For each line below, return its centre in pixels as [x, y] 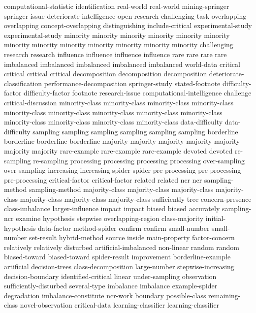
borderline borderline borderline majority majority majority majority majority [122, 141]
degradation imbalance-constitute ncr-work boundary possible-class [105, 295]
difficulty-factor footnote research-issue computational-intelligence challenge [138, 93]
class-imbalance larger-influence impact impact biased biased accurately [112, 208]
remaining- [224, 295]
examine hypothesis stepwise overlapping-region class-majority [110, 218]
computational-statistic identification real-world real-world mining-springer [117, 6]
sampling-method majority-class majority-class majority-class [121, 189]
